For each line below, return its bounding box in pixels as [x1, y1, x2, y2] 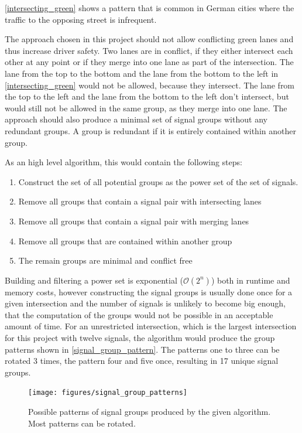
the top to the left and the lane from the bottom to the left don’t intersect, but [5, 90, 289, 103]
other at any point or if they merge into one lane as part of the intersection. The [5, 56, 294, 68]
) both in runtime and [211, 274, 290, 286]
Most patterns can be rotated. [28, 417, 136, 429]
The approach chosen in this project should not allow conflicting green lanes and [5, 33, 294, 45]
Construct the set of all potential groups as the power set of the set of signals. [18, 175, 298, 187]
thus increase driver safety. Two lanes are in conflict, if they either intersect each [5, 44, 293, 56]
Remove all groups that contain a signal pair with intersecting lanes [18, 195, 262, 207]
